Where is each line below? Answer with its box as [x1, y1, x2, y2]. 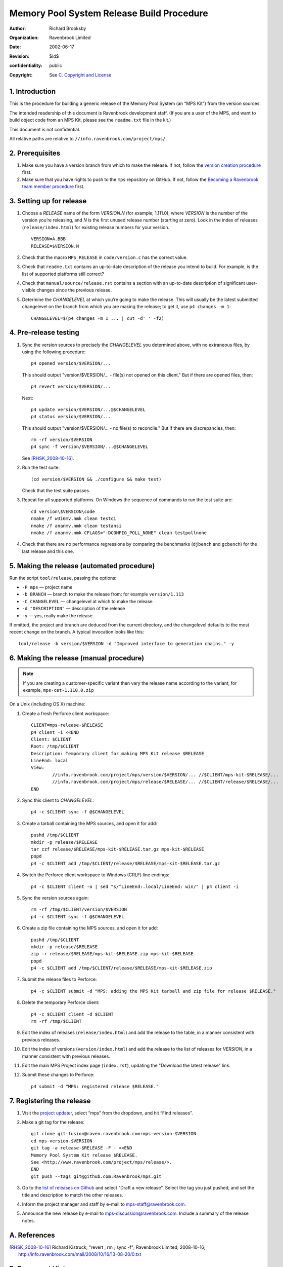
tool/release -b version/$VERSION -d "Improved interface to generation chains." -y [18, 641, 234, 646]
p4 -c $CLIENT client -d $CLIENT [31, 1011, 114, 1017]
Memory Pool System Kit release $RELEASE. [31, 1152, 138, 1158]
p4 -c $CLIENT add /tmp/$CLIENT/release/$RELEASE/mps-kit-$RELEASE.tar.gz [31, 861, 220, 866]
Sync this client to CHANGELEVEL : [22, 797, 95, 803]
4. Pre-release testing [9, 328, 79, 337]
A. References [9, 1231, 55, 1239]
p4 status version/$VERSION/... [31, 414, 111, 420]
